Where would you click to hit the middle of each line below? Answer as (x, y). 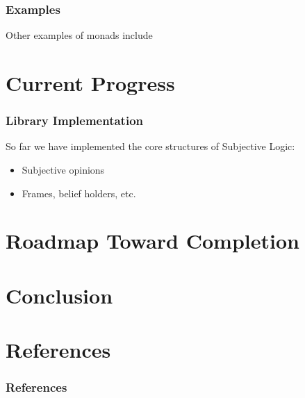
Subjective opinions (63, 169)
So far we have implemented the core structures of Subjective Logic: (150, 146)
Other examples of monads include (79, 35)
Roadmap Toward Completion (152, 241)
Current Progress (90, 83)
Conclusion (59, 295)
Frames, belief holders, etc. (79, 193)
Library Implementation (75, 121)
